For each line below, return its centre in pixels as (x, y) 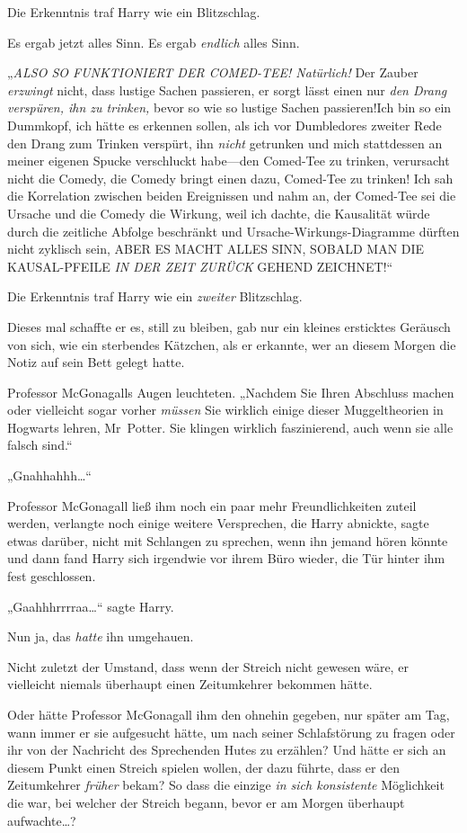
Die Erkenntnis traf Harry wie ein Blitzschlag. (134, 12)
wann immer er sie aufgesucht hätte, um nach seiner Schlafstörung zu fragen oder (231, 732)
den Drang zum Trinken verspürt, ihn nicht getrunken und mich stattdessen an (225, 143)
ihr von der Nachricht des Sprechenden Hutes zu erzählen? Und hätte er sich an (227, 750)
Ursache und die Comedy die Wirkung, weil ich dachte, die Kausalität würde (219, 213)
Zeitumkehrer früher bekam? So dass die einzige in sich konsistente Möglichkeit (226, 785)
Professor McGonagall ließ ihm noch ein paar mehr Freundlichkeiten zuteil (212, 505)
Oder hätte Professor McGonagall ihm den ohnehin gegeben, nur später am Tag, (229, 714)
